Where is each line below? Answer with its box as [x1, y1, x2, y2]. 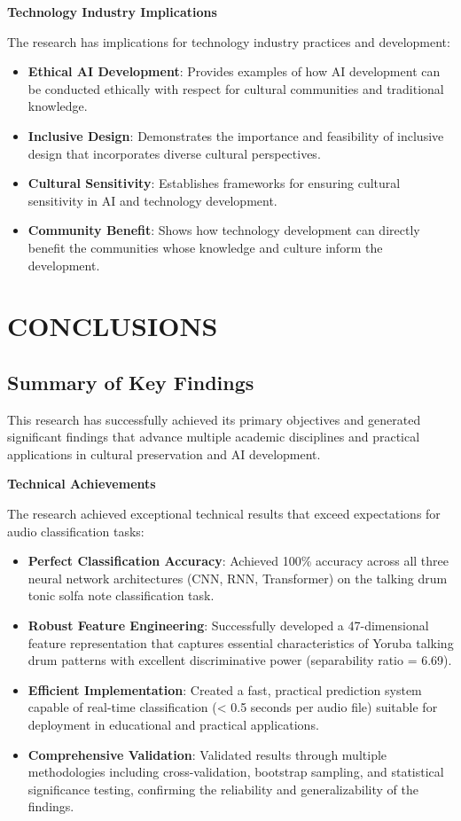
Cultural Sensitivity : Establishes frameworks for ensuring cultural [27, 174, 401, 192]
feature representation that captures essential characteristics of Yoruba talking [27, 633, 454, 652]
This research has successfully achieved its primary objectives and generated [7, 410, 421, 428]
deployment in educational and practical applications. [27, 715, 319, 734]
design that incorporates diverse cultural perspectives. [27, 144, 321, 162]
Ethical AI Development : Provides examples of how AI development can [27, 62, 441, 81]
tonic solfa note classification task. [27, 586, 215, 605]
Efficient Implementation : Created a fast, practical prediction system [27, 680, 422, 699]
